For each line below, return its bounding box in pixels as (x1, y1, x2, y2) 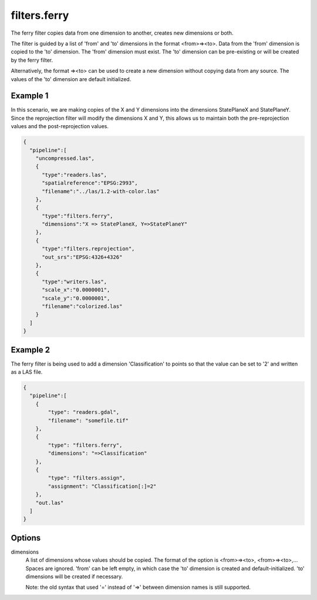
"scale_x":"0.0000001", (42, 287, 110, 293)
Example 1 (11, 91, 49, 101)
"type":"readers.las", (42, 171, 107, 178)
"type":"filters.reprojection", (42, 246, 135, 252)
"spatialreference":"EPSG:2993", (42, 180, 138, 186)
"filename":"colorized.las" (42, 303, 123, 310)
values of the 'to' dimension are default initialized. (11, 75, 131, 82)
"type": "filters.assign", (48, 475, 126, 481)
